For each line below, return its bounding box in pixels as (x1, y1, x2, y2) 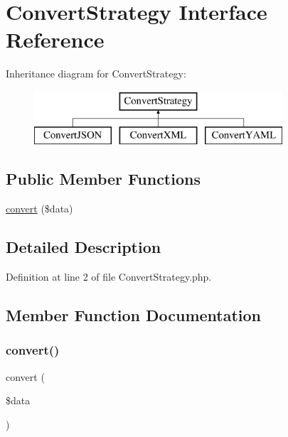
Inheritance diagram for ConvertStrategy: (6, 66, 186, 81)
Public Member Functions (6, 168, 201, 190)
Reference (6, 25, 105, 54)
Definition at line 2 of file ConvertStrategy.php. (6, 269, 212, 284)
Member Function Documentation (6, 304, 262, 326)
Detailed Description (6, 236, 161, 258)
